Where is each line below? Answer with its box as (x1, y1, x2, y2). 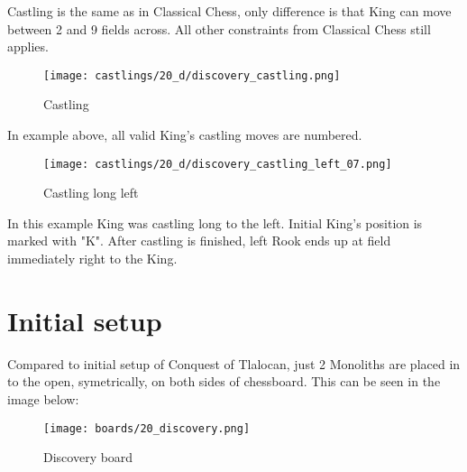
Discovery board (43, 448, 133, 467)
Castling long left (43, 183, 139, 202)
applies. (7, 37, 49, 56)
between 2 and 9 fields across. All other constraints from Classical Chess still (7, 19, 431, 38)
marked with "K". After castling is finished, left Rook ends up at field (7, 231, 391, 250)
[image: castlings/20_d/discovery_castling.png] (43, 69, 341, 82)
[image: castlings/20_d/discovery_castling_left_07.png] (43, 157, 392, 171)
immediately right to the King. (7, 249, 178, 268)
